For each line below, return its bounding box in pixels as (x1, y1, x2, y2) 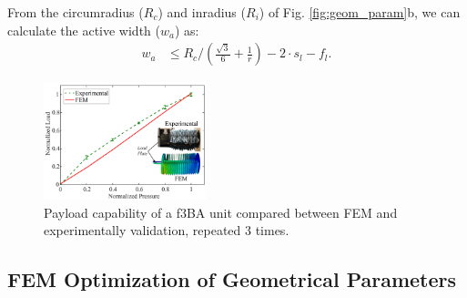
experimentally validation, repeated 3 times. (44, 221, 289, 240)
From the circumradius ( (7, 3, 144, 21)
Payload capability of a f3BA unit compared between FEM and (44, 202, 398, 221)
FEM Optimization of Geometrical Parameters (7, 265, 457, 293)
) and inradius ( (157, 3, 246, 21)
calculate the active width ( (7, 20, 160, 39)
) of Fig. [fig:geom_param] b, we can (259, 3, 461, 21)
